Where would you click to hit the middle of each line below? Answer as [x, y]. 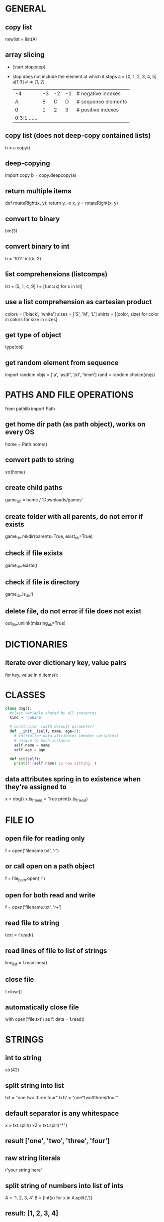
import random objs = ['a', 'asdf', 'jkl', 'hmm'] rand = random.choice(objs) [80, 375]
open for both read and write [50, 895]
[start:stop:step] [29, 67]
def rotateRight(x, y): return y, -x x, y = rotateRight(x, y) [62, 203]
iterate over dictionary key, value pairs [66, 663]
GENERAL [26, 9]
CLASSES [25, 695]
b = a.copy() [18, 147]
